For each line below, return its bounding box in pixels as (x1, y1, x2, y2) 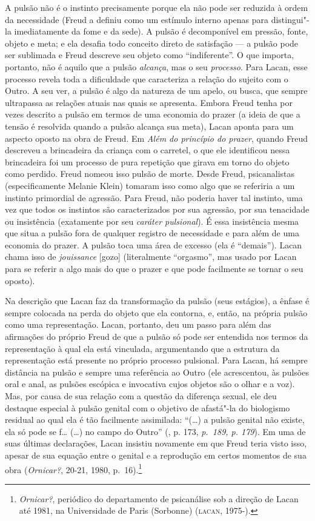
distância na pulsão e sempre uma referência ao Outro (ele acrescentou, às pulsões (5, 365, 309, 378)
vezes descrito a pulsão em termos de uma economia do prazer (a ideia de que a (5, 108, 300, 121)
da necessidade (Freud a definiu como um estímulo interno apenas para (5, 13, 269, 25)
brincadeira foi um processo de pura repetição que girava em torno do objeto (5, 155, 290, 168)
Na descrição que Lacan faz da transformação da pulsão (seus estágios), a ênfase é (5, 294, 310, 307)
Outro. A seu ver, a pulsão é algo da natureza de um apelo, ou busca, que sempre (5, 84, 308, 97)
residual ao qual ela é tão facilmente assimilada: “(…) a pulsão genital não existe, (5, 413, 305, 426)
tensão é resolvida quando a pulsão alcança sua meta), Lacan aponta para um (5, 119, 294, 132)
